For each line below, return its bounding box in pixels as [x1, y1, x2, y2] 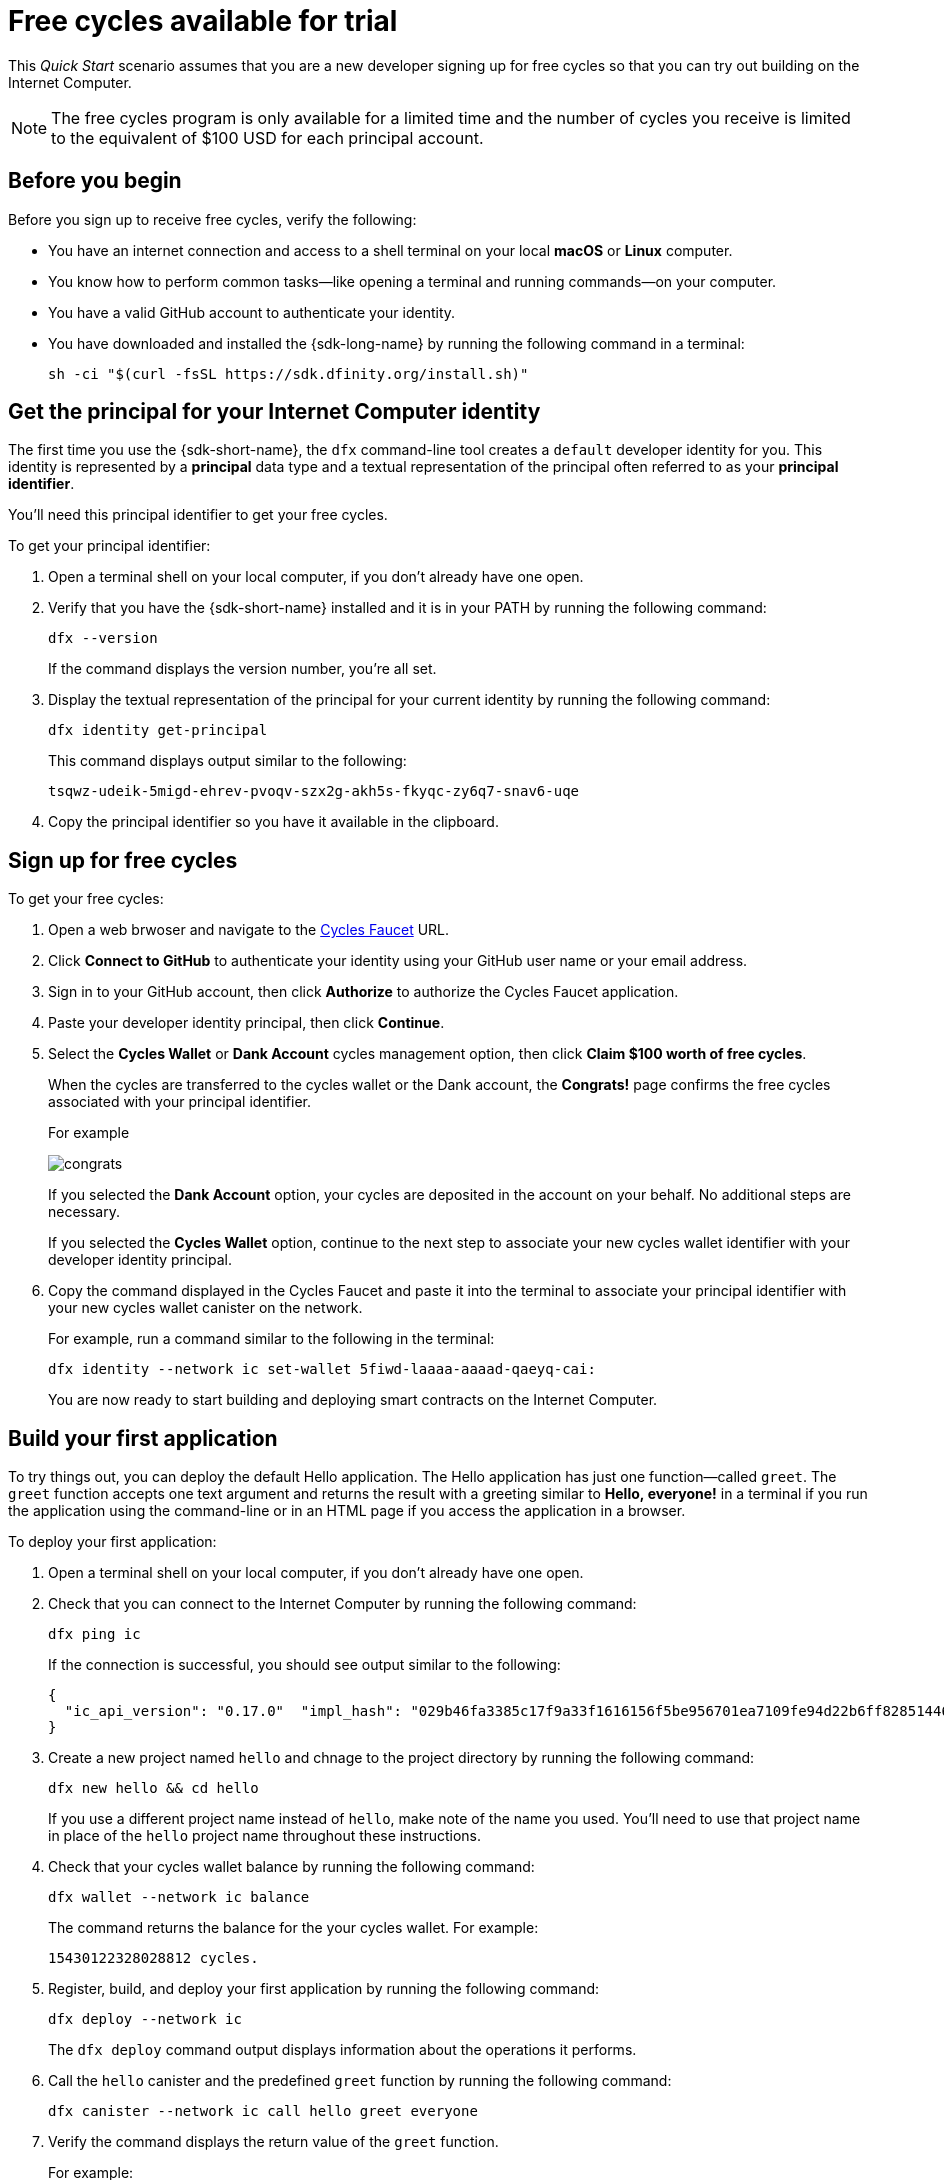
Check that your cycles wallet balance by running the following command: [48, 1858, 535, 1876]
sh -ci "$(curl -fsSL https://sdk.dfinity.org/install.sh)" [48, 365, 529, 382]
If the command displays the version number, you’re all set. [48, 660, 437, 678]
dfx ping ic [48, 1626, 141, 1643]
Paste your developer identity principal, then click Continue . [48, 1014, 445, 1032]
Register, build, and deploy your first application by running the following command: [48, 1980, 600, 1998]
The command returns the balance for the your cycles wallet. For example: [48, 1919, 539, 1937]
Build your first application [8, 1425, 278, 1451]
